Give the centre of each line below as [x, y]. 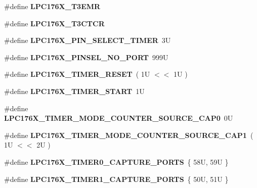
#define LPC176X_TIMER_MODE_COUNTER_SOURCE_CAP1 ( [129, 135]
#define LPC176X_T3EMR [52, 6]
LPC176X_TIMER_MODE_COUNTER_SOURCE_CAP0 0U [119, 118]
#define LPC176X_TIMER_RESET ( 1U [77, 74]
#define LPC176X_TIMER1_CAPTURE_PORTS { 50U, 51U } [116, 179]
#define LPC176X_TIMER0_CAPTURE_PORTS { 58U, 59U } [116, 161]
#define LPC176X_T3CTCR [54, 23]
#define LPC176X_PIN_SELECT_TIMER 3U [88, 40]
